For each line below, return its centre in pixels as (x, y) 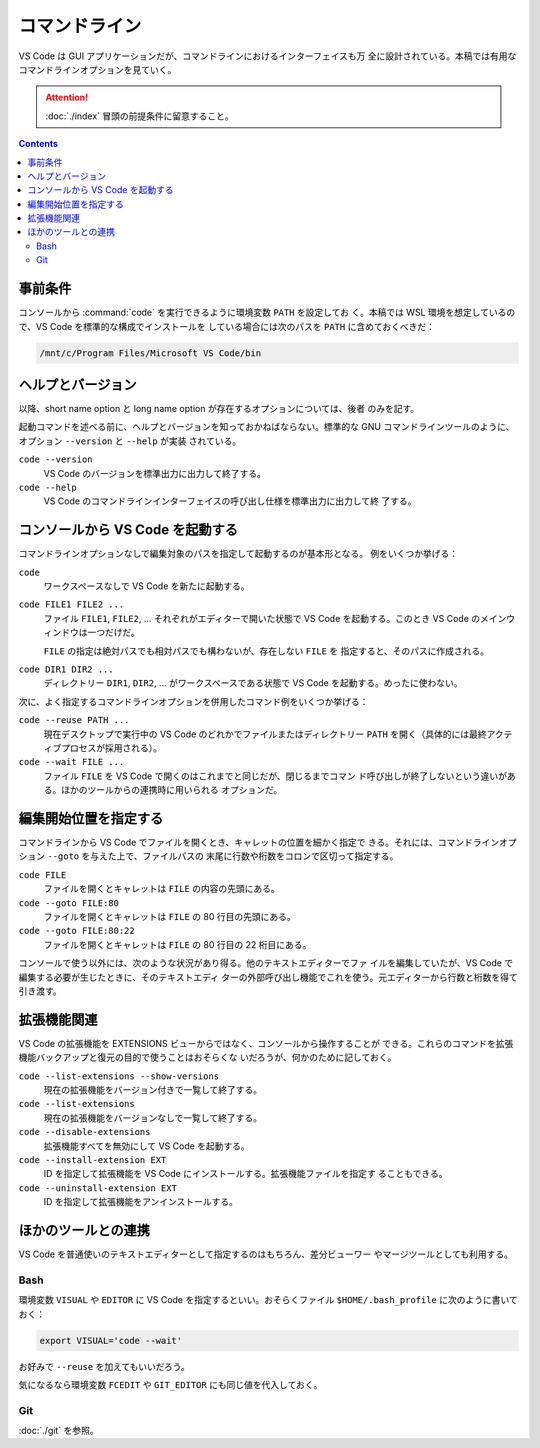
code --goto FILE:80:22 (76, 931)
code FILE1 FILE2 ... (71, 604)
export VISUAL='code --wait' (111, 1340)
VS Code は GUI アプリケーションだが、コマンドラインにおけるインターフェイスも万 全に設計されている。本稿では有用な (267, 56)
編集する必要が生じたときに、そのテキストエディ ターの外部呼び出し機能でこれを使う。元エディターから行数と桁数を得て (268, 977)
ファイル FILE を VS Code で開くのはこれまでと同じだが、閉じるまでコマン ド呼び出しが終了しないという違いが (275, 776)
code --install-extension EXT (92, 1159)
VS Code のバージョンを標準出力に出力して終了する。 (155, 473)
